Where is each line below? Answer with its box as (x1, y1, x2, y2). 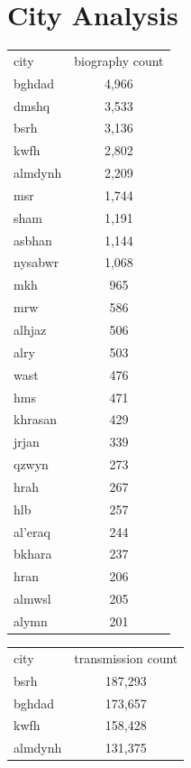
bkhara (14, 544, 52, 563)
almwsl (14, 589, 51, 608)
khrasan (14, 410, 57, 429)
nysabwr (14, 253, 59, 272)
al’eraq (14, 522, 50, 541)
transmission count (74, 648, 178, 667)
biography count (74, 51, 164, 69)
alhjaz (14, 320, 47, 338)
